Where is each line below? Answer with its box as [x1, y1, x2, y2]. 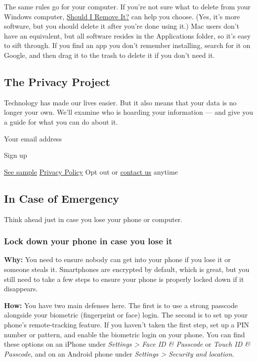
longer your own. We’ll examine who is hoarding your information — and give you [4, 107, 253, 117]
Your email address [4, 133, 62, 143]
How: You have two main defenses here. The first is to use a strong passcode [4, 300, 238, 310]
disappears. [4, 283, 38, 294]
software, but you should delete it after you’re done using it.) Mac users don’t [4, 21, 240, 31]
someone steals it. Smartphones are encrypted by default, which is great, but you [4, 264, 250, 274]
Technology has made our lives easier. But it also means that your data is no [4, 97, 237, 107]
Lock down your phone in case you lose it [4, 235, 172, 247]
